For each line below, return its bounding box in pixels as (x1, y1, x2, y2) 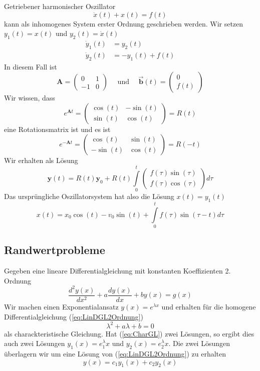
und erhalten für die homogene (161, 301, 256, 312)
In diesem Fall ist (4, 61, 57, 71)
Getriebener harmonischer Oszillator (4, 1, 116, 11)
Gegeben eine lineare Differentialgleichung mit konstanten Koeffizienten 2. (4, 265, 231, 276)
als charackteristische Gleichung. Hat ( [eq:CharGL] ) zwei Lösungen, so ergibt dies (4, 328, 254, 338)
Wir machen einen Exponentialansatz (4, 301, 119, 312)
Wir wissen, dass (4, 92, 55, 103)
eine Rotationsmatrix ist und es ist (4, 123, 111, 134)
